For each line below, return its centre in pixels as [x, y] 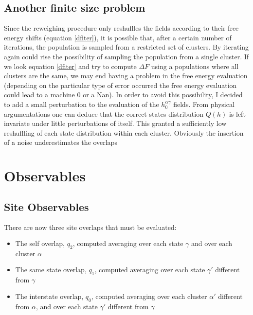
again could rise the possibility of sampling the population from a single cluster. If [126, 56]
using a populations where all [195, 66]
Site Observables [46, 206]
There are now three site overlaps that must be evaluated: [90, 227]
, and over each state [67, 306]
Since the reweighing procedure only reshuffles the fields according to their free [121, 28]
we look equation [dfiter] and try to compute [70, 66]
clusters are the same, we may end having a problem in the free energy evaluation [126, 76]
